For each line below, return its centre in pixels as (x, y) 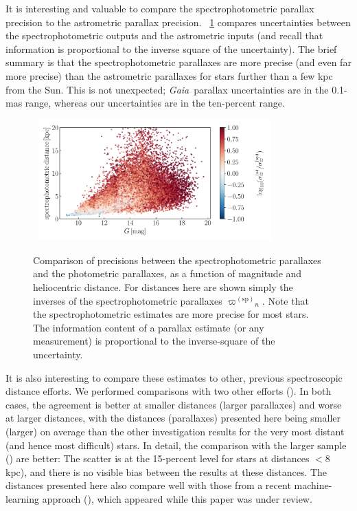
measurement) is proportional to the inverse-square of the (154, 341)
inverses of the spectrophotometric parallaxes (128, 300)
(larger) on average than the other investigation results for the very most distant (175, 432)
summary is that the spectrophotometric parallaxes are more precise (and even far (178, 62)
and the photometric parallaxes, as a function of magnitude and (168, 273)
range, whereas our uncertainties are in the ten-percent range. (155, 103)
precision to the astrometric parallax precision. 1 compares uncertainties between (178, 22)
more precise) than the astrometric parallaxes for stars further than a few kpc (169, 75)
